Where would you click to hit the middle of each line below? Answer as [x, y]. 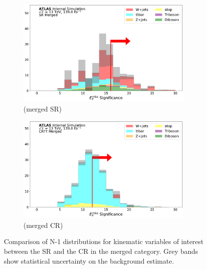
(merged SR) [43, 108]
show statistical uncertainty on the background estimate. [89, 260]
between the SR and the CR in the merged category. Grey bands [101, 251]
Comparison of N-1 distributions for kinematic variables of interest [104, 241]
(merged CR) [43, 225]
